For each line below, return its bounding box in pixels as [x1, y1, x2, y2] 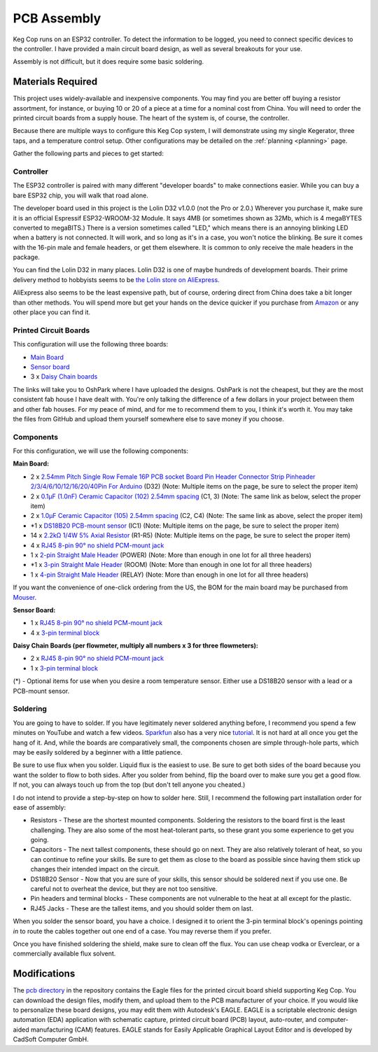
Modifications [13, 968, 76, 980]
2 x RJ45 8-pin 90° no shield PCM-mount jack [30, 654, 164, 663]
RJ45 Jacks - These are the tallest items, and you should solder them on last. [30, 904, 253, 913]
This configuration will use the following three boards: [13, 340, 169, 349]
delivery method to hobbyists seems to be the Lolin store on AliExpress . [13, 275, 220, 283]
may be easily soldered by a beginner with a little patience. [13, 748, 183, 756]
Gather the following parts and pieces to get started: [13, 149, 164, 157]
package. [13, 253, 40, 262]
